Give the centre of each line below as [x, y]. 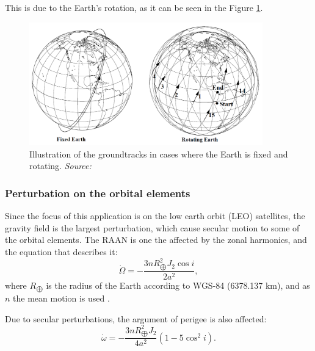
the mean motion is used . [61, 298]
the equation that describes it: [61, 251]
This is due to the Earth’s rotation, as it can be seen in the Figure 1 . [134, 7]
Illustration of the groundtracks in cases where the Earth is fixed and [159, 154]
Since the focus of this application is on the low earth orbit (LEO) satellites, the [155, 216]
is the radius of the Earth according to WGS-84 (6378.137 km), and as [178, 285]
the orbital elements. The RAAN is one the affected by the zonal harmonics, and [156, 240]
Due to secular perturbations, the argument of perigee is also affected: [136, 318]
